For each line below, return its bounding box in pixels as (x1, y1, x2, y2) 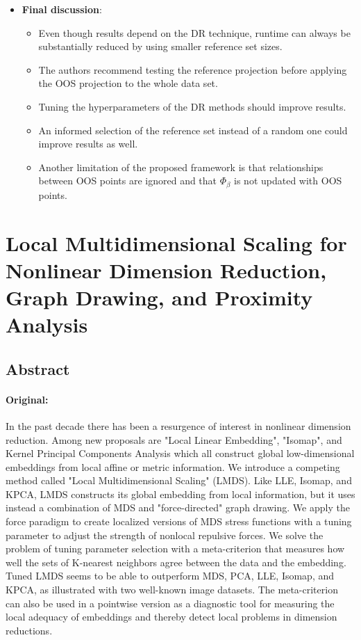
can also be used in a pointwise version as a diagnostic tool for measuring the (6, 595, 335, 610)
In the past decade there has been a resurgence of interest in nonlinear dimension (6, 418, 351, 433)
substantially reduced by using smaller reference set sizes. (38, 39, 283, 54)
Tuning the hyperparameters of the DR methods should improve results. (38, 99, 346, 113)
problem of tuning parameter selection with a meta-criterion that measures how (6, 541, 345, 556)
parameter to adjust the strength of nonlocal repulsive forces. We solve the (6, 527, 324, 542)
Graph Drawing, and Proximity (6, 282, 313, 311)
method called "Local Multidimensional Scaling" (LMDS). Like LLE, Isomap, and (6, 473, 352, 488)
